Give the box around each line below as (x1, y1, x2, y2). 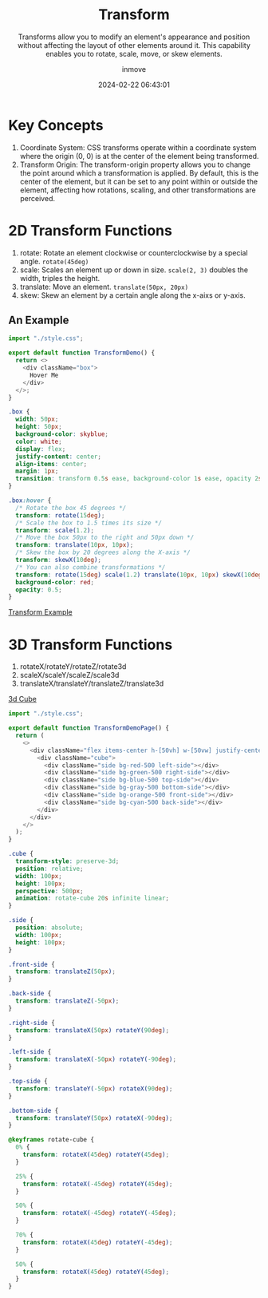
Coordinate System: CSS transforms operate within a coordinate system (19, 142, 257, 152)
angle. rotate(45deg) (19, 256, 89, 266)
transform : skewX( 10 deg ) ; (15, 556, 102, 564)
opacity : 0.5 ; (15, 585, 62, 594)
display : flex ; (15, 445, 66, 453)
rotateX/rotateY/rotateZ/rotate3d (19, 662, 127, 671)
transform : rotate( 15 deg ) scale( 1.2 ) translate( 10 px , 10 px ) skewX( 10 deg (15, 571, 262, 579)
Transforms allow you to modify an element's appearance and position (18, 32, 250, 42)
